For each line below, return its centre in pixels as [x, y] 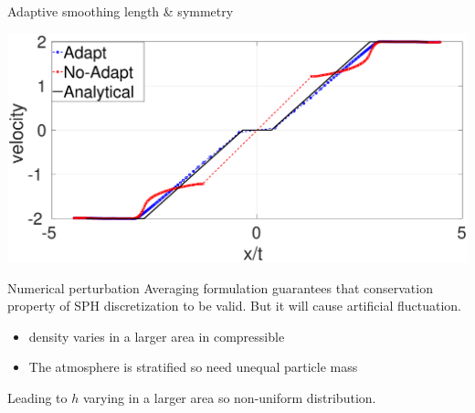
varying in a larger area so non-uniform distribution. [229, 398]
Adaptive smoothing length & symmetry [121, 11]
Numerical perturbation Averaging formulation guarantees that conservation [220, 287]
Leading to [37, 398]
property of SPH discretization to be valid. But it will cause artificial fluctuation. [234, 306]
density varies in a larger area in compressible [157, 336]
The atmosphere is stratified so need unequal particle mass [193, 367]
